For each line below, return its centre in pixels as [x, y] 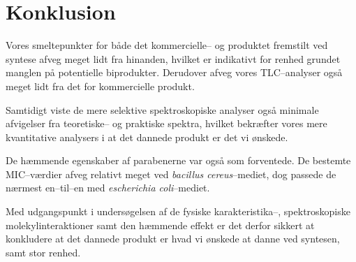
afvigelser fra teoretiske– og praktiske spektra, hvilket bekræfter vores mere [166, 123]
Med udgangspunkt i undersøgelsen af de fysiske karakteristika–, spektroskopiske [178, 211]
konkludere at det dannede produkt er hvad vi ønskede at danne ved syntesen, [173, 239]
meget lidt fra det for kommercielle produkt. [100, 86]
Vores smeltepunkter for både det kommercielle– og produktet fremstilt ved [167, 45]
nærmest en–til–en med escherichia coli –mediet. [108, 188]
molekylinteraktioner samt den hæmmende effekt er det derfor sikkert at [160, 225]
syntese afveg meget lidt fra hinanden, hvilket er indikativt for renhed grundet [173, 58]
